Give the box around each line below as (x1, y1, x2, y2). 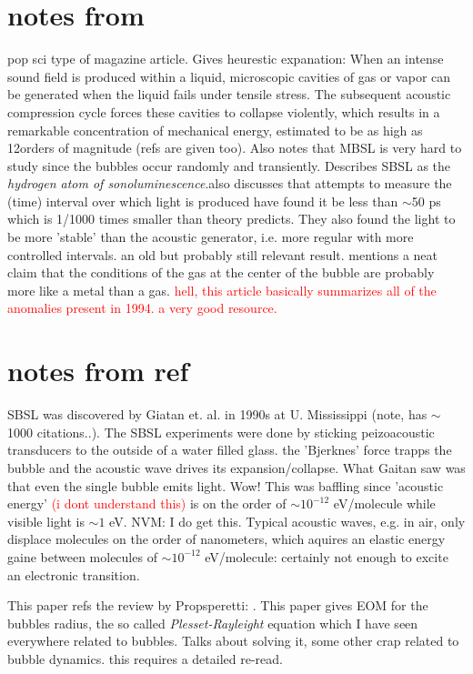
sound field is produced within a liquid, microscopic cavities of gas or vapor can (7, 66, 451, 86)
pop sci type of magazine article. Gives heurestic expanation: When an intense (7, 49, 444, 68)
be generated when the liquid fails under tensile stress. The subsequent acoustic (7, 85, 451, 104)
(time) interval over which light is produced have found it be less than (7, 191, 398, 210)
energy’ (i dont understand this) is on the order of (7, 494, 287, 513)
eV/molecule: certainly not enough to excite (205, 547, 448, 566)
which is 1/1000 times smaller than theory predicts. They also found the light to (7, 209, 456, 228)
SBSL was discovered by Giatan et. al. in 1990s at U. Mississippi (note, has (7, 405, 428, 424)
